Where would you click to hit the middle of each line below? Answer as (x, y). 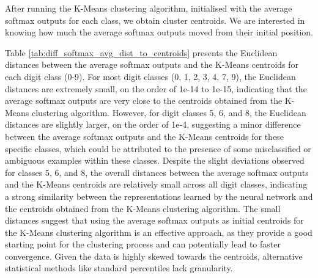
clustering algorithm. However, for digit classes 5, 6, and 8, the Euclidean (169, 112)
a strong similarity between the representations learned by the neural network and (159, 196)
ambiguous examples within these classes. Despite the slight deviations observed (155, 160)
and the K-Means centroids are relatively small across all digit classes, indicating (156, 184)
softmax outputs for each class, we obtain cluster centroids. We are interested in (155, 20)
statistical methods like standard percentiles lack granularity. (119, 268)
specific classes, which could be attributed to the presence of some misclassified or (158, 148)
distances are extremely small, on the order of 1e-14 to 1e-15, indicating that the (156, 88)
